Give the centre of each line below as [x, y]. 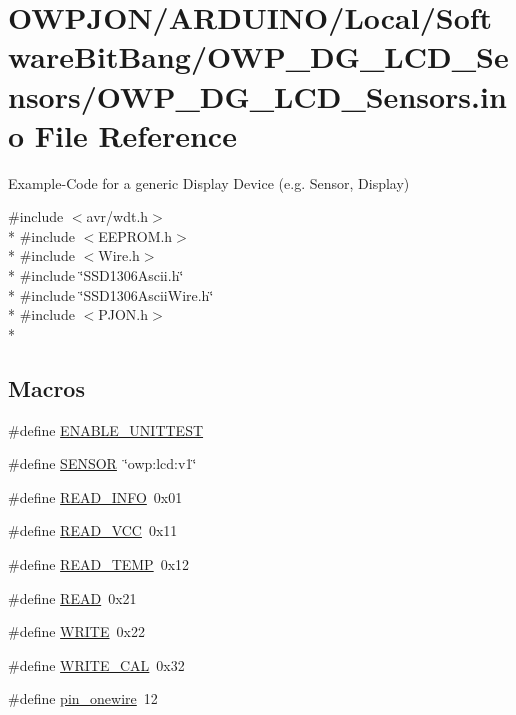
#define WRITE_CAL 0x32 [96, 664]
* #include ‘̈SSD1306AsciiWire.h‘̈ [111, 294]
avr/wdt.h [117, 216]
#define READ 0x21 [72, 597]
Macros [46, 387]
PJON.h [123, 314]
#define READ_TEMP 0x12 [99, 564]
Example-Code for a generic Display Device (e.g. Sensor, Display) [209, 182]
